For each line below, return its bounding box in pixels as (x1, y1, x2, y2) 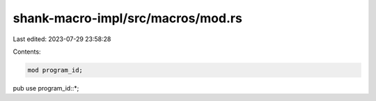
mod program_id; (27, 66, 84, 74)
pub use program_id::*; (13, 84, 79, 92)
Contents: (13, 47, 41, 56)
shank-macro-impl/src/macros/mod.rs (13, 10, 243, 26)
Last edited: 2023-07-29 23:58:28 (13, 35, 111, 43)
